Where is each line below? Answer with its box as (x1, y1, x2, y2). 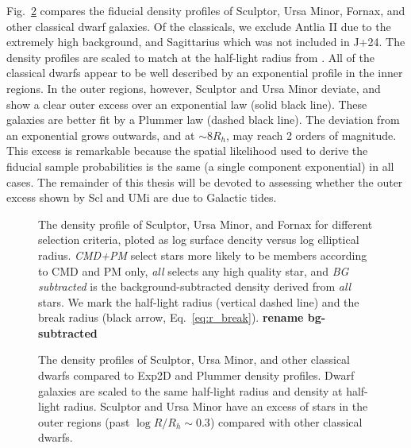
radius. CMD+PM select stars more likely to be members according (38, 246, 367, 263)
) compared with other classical (209, 413, 363, 430)
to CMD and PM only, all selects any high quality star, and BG (38, 262, 349, 279)
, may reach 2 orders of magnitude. (226, 126, 397, 143)
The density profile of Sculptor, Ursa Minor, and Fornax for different (38, 215, 373, 232)
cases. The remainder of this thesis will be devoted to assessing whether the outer (6, 173, 403, 190)
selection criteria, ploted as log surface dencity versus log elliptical (38, 231, 359, 248)
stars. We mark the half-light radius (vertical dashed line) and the (38, 293, 359, 310)
